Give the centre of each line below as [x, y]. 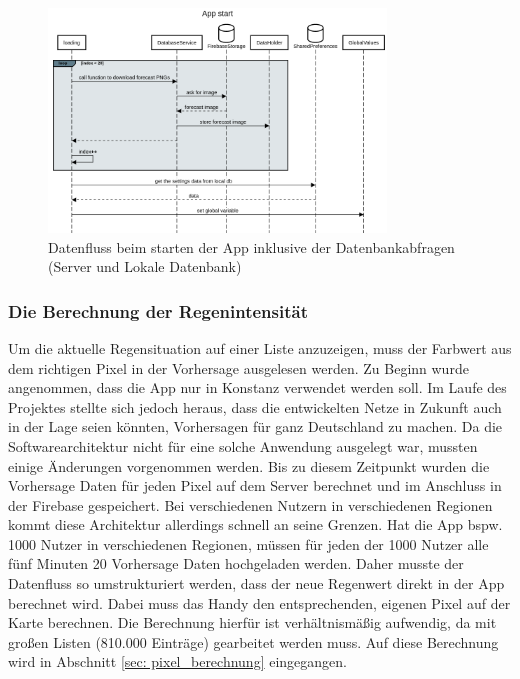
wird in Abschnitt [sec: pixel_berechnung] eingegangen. [178, 661]
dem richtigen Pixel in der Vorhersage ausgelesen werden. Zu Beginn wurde [238, 367]
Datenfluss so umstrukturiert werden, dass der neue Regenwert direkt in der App [256, 583]
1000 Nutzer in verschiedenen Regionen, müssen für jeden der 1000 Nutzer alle [248, 543]
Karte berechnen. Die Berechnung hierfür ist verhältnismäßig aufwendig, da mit [252, 622]
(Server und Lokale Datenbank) [145, 266]
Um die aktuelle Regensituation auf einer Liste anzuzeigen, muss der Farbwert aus [260, 347]
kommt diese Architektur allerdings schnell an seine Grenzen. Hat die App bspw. [255, 524]
